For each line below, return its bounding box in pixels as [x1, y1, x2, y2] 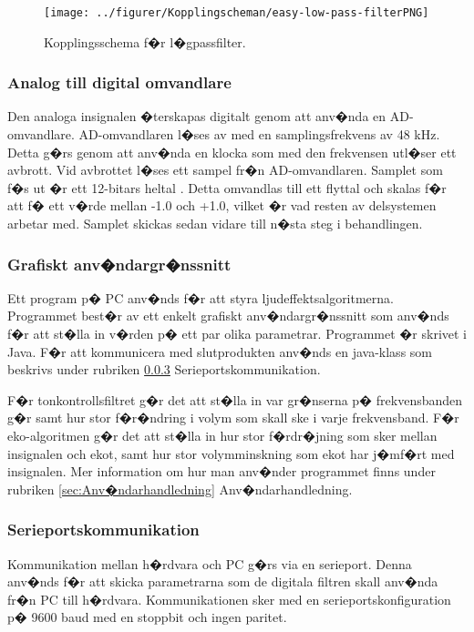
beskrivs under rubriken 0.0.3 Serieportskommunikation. [7, 360, 321, 379]
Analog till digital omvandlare [7, 71, 232, 94]
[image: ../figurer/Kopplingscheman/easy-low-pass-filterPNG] [44, 6, 429, 19]
